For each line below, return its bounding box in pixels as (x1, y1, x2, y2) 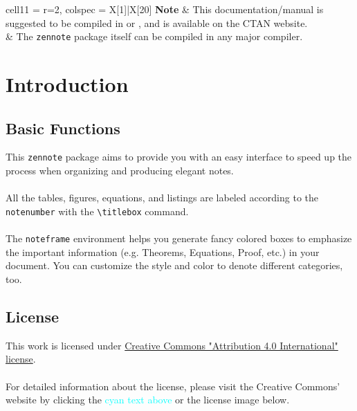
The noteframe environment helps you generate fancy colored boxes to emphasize (6, 231, 352, 246)
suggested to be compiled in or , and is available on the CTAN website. (6, 15, 308, 30)
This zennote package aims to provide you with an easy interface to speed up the (6, 149, 352, 164)
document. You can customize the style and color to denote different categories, (6, 258, 343, 273)
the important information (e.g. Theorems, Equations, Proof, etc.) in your (6, 244, 320, 259)
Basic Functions (6, 117, 120, 138)
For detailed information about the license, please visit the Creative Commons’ (6, 378, 340, 393)
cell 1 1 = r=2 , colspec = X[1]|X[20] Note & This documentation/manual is (6, 2, 324, 16)
